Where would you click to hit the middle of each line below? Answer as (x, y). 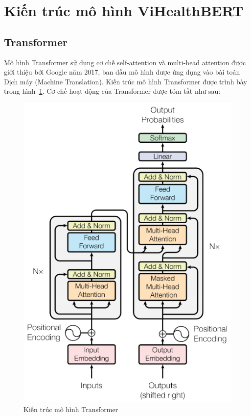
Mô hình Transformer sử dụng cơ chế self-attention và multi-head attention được (125, 62)
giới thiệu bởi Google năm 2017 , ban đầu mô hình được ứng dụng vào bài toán (122, 72)
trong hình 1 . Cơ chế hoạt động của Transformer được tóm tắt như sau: (112, 91)
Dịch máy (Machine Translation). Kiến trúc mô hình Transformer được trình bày (125, 81)
